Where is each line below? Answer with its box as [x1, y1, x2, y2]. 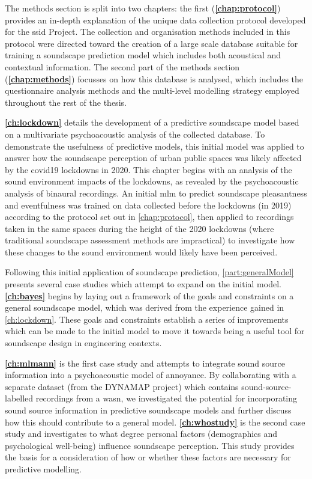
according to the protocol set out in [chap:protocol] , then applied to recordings [5, 210, 294, 223]
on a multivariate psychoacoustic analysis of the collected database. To [5, 127, 265, 140]
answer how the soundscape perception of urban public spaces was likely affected [5, 151, 302, 164]
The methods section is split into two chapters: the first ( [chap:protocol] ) [5, 2, 281, 14]
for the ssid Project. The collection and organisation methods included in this [5, 25, 290, 38]
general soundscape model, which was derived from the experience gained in [5, 301, 284, 314]
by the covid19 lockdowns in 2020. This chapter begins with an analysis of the [5, 163, 292, 175]
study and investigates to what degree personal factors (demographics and [5, 427, 278, 440]
